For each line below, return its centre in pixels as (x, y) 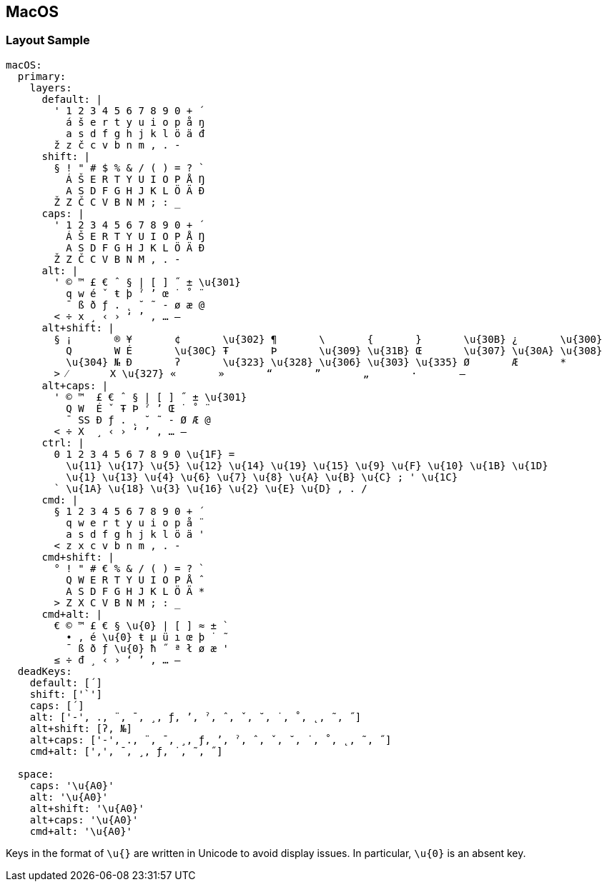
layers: (51, 87)
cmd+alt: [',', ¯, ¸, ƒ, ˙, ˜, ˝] (126, 751)
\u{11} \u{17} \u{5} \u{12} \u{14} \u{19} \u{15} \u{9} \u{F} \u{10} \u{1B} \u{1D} (307, 465)
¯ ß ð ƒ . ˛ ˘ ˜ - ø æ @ (135, 305)
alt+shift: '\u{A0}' (87, 808)
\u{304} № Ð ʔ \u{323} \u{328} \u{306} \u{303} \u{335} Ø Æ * (316, 362)
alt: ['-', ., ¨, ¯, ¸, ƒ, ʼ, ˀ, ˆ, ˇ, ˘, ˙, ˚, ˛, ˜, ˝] (196, 717)
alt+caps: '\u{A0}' (84, 820)
